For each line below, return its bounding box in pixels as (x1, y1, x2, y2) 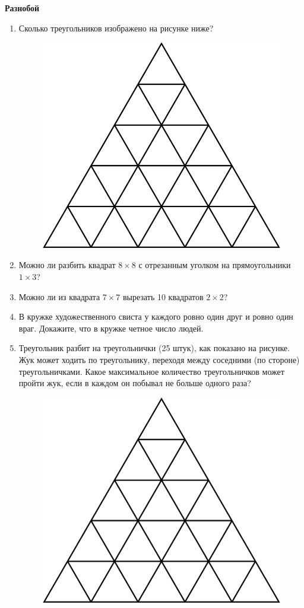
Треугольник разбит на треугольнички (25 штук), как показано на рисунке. (18, 342, 290, 354)
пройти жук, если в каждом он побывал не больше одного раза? (18, 377, 251, 389)
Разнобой (5, 2, 40, 14)
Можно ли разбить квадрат (18, 259, 116, 271)
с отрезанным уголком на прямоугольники (138, 259, 291, 271)
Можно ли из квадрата (18, 290, 100, 303)
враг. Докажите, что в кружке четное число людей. (18, 321, 204, 334)
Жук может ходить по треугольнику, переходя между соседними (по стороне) (18, 354, 300, 366)
